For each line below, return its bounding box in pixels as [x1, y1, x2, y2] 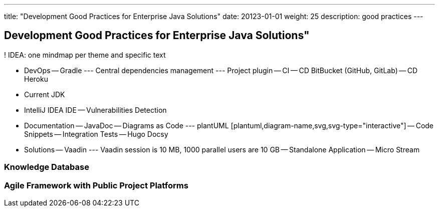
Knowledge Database [4, 162, 89, 172]
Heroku [24, 74, 48, 83]
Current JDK [24, 90, 65, 99]
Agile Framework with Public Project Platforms [4, 180, 188, 190]
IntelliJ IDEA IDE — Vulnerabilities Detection [24, 105, 167, 114]
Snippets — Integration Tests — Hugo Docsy [24, 129, 168, 138]
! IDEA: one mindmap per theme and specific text [4, 50, 166, 59]
